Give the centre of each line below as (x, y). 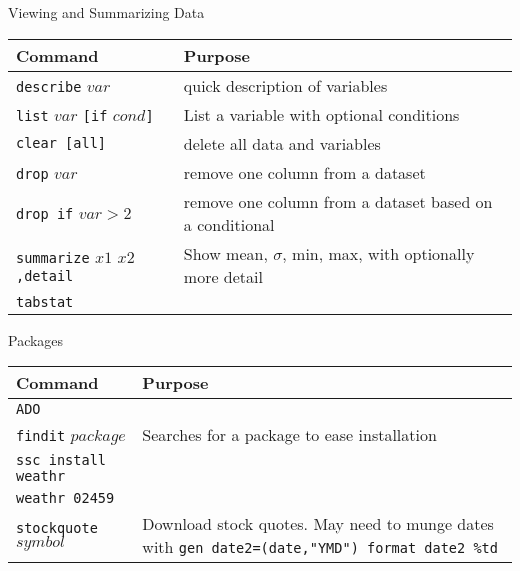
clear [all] (61, 143)
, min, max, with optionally (378, 253)
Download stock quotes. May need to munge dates (318, 524)
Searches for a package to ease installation (289, 435)
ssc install (61, 460)
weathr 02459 (65, 498)
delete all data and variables (282, 143)
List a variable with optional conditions (321, 114)
